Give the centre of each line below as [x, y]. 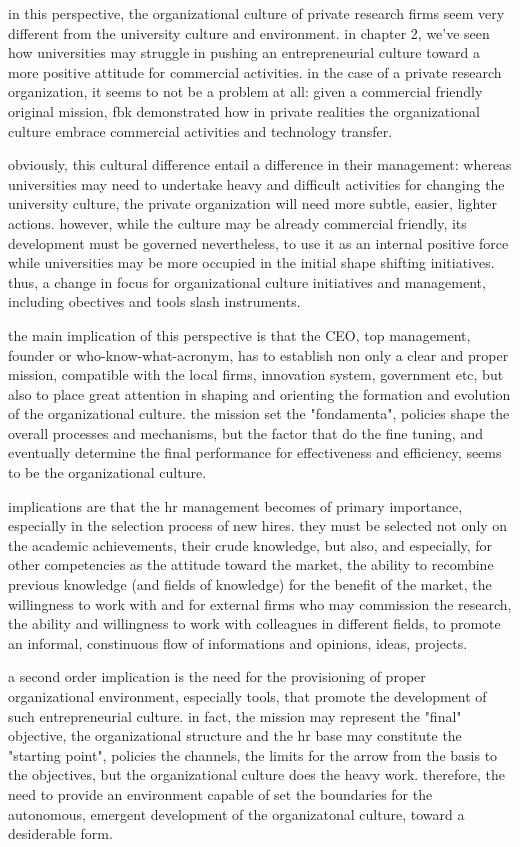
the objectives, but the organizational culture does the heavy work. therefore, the [256, 774]
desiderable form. [60, 833]
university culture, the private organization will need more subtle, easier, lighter [252, 203]
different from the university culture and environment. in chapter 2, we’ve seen [249, 32]
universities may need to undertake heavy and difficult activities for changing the [256, 183]
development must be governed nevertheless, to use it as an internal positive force [258, 242]
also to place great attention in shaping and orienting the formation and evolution [259, 393]
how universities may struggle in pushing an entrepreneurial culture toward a [244, 52]
